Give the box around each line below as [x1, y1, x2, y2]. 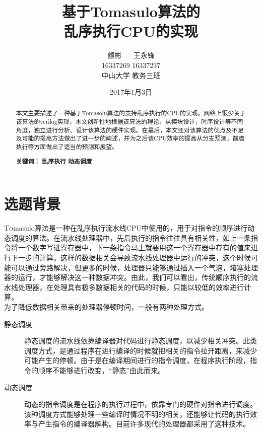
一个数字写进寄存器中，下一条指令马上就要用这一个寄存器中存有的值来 [18, 242, 251, 253]
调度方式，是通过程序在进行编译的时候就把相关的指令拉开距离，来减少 [24, 345, 257, 355]
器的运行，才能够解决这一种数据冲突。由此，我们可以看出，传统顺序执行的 [4, 272, 251, 282]
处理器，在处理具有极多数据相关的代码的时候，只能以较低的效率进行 [18, 281, 244, 292]
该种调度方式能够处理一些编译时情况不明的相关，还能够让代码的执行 [24, 408, 250, 419]
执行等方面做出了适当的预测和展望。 [16, 142, 118, 151]
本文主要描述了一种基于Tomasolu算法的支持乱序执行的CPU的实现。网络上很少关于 [16, 109, 246, 117]
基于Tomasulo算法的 [62, 1, 200, 22]
